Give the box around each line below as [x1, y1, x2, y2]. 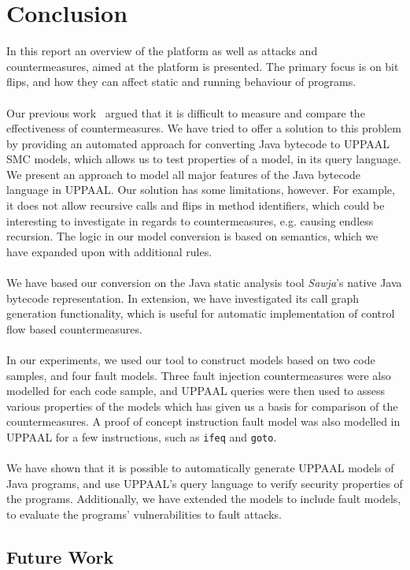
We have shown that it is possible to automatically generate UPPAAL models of [6, 460, 394, 476]
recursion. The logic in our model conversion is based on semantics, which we [6, 228, 379, 244]
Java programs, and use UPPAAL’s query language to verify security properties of [6, 475, 403, 491]
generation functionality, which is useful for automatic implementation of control [6, 305, 395, 322]
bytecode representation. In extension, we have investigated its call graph [6, 289, 360, 306]
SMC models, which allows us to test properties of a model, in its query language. [6, 151, 401, 167]
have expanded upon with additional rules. [6, 243, 212, 259]
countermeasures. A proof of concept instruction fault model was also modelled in [6, 413, 401, 430]
